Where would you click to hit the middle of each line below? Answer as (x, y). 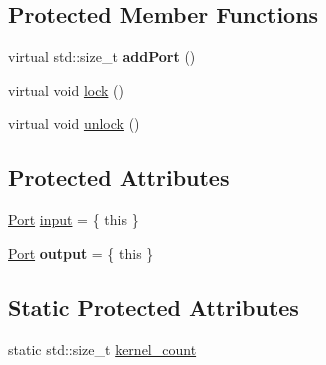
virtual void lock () (66, 89)
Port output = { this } (81, 252)
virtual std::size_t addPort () (102, 56)
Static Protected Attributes (153, 306)
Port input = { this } (73, 219)
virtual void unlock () (74, 123)
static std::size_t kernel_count (102, 348)
